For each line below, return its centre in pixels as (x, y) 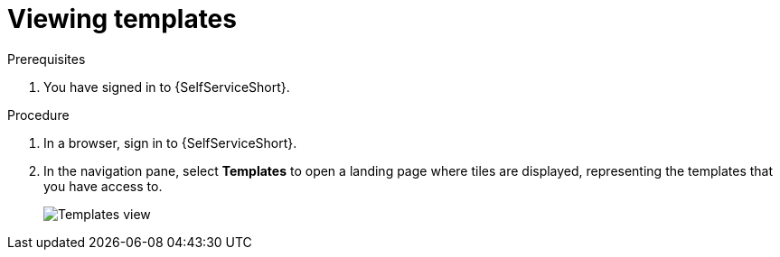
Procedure (38, 115)
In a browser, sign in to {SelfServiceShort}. (170, 142)
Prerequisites (47, 59)
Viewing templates (122, 19)
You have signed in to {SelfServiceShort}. (167, 87)
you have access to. (103, 186)
